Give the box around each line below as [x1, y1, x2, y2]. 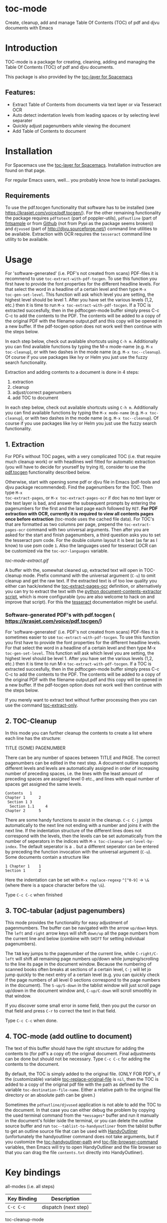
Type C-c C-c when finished [5, 892, 63, 898]
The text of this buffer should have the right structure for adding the [5, 1045, 145, 1051]
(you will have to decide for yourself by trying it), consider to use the [5, 464, 146, 470]
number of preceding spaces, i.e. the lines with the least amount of [5, 770, 143, 776]
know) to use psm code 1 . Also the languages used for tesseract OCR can [5, 542, 157, 549]
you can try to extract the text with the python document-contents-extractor [5, 588, 162, 594]
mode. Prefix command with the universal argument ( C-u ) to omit [22, 572, 156, 579]
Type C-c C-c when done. [5, 1017, 58, 1023]
